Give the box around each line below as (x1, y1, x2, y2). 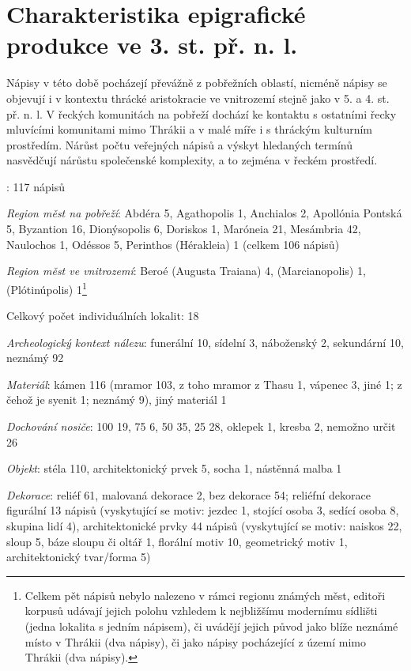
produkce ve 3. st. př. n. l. (6, 28, 298, 61)
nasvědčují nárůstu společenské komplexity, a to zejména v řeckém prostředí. (6, 152, 378, 168)
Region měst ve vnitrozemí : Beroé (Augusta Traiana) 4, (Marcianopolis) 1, (6, 262, 366, 279)
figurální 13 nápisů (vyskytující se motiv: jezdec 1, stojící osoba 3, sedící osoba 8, (6, 502, 399, 518)
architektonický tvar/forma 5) (6, 548, 151, 565)
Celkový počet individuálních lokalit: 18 (6, 307, 199, 324)
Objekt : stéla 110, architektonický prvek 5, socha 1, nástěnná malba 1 (6, 460, 342, 477)
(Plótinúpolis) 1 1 (6, 278, 87, 297)
